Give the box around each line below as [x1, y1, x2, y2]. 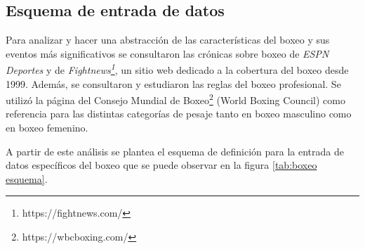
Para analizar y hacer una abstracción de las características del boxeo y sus [6, 32, 330, 47]
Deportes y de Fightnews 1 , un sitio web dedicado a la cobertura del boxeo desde [6, 60, 349, 77]
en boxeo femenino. [6, 120, 88, 135]
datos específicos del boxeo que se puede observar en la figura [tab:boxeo [6, 158, 317, 172]
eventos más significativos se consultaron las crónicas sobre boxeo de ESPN [6, 46, 329, 60]
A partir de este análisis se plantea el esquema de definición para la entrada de [6, 143, 344, 158]
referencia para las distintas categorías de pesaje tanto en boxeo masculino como [6, 106, 352, 121]
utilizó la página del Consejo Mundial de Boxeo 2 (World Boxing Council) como [6, 91, 345, 107]
